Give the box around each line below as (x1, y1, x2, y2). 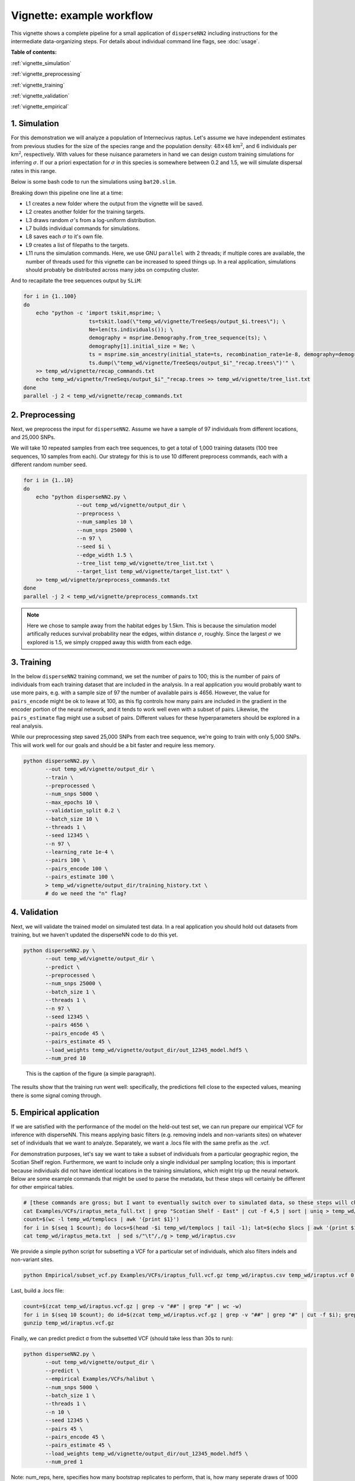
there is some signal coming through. (11, 1092, 102, 1099)
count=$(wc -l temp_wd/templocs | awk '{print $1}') (23, 1216, 180, 1223)
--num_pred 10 (45, 1055, 86, 1062)
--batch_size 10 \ (45, 815, 99, 822)
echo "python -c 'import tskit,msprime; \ (35, 310, 161, 316)
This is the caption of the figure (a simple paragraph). (25, 1070, 156, 1077)
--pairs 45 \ (45, 1425, 83, 1432)
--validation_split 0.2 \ (45, 807, 121, 814)
